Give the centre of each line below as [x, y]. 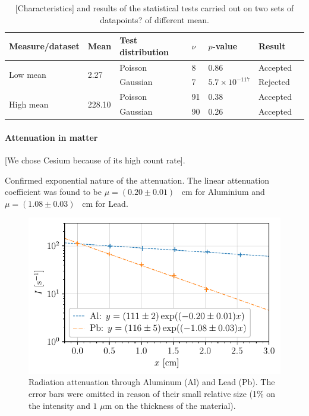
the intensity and [59, 405]
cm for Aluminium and [223, 192]
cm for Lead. [105, 203]
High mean [29, 104]
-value [225, 45]
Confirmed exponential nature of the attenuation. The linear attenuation [137, 180]
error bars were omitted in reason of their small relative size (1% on [152, 394]
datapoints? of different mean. [154, 19]
